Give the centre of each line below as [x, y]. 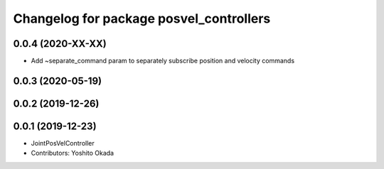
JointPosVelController [63, 143]
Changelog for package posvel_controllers [142, 18]
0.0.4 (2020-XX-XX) [60, 44]
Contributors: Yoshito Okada [72, 153]
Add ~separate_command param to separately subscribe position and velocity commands [163, 61]
